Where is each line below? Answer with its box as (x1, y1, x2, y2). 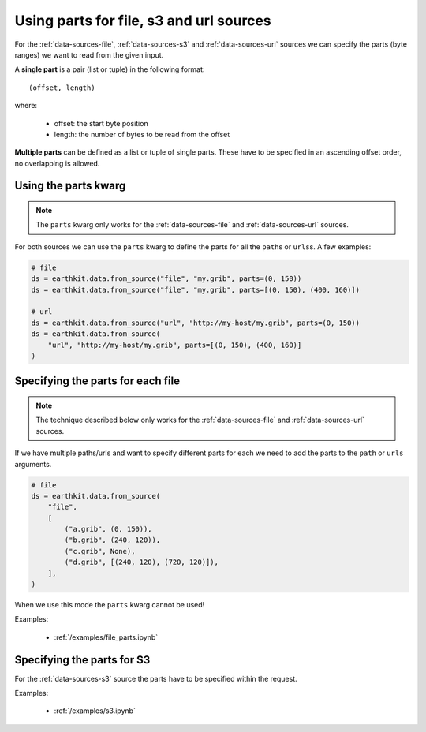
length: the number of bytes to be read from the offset (54, 129, 230, 139)
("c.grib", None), (64, 547, 136, 555)
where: (14, 101, 38, 110)
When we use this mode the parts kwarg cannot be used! (14, 600, 205, 610)
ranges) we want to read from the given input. (14, 50, 164, 59)
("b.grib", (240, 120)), (64, 536, 161, 544)
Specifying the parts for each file (14, 375, 181, 388)
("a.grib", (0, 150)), (64, 525, 153, 534)
